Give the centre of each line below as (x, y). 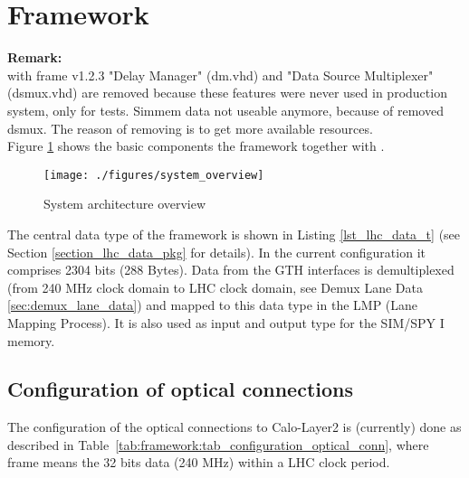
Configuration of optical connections (181, 389)
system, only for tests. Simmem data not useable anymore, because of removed (225, 110)
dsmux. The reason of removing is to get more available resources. (190, 128)
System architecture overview (125, 204)
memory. (31, 340)
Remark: (35, 57)
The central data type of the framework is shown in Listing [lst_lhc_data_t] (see (234, 234)
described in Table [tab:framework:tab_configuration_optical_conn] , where (218, 444)
